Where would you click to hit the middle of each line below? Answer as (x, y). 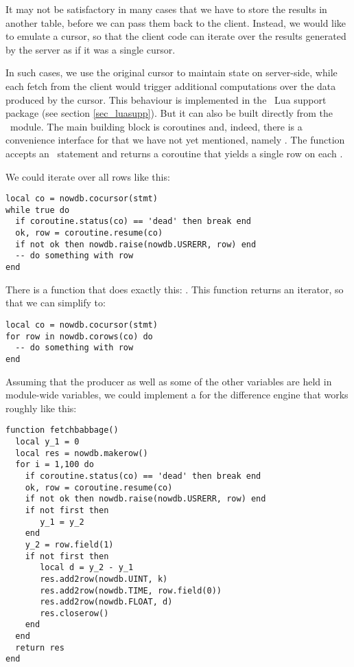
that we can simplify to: (56, 303)
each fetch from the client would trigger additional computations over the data (171, 86)
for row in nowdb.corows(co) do (79, 336)
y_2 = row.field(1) (69, 544)
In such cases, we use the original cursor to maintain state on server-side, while (172, 72)
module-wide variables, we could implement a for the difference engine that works (177, 395)
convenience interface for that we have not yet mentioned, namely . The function (175, 140)
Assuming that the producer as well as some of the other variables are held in (169, 381)
